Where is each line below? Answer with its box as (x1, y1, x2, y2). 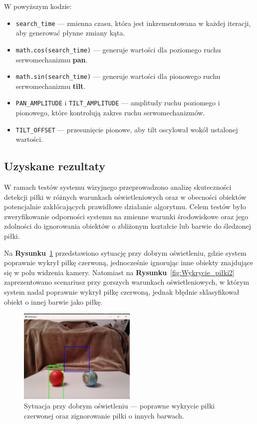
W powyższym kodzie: (4, 1, 72, 11)
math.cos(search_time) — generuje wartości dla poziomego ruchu (15, 44, 221, 54)
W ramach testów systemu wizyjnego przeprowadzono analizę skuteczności (4, 182, 232, 192)
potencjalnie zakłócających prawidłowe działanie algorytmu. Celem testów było (4, 201, 246, 212)
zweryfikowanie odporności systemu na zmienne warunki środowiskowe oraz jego (4, 211, 249, 221)
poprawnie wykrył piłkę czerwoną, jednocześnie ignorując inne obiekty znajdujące (4, 257, 254, 268)
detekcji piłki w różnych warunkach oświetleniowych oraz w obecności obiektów (4, 191, 247, 202)
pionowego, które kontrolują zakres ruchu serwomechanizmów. (15, 107, 205, 117)
